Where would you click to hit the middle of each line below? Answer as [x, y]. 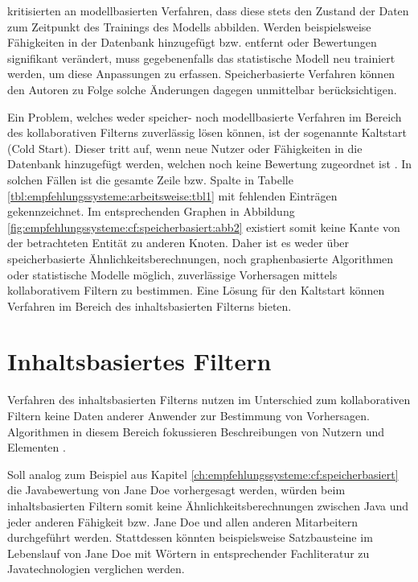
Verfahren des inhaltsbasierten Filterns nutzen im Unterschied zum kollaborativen [209, 400]
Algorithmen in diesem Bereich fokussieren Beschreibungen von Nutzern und [196, 431]
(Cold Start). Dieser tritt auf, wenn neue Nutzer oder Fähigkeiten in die [185, 148]
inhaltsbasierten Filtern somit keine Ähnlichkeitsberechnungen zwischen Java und [208, 505]
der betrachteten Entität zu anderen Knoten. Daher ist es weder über [178, 243]
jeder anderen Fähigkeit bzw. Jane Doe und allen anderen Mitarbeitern [183, 521]
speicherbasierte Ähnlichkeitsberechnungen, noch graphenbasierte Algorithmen [201, 258]
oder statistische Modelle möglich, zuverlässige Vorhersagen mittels [172, 274]
